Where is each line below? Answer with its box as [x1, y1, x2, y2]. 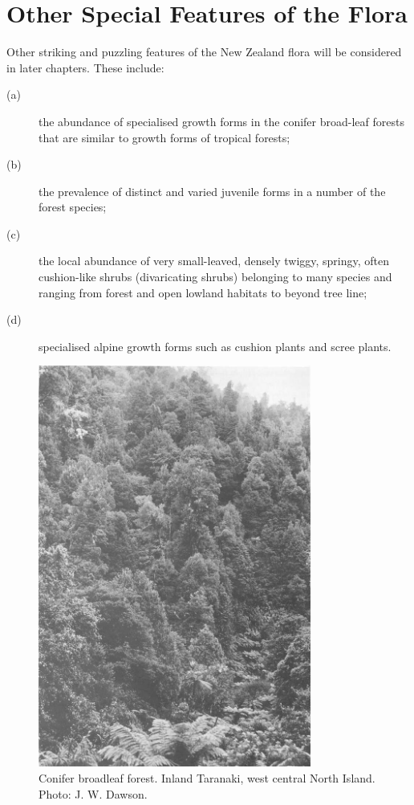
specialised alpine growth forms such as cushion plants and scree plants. [39, 337, 392, 354]
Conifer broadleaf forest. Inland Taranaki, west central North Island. [39, 770, 375, 787]
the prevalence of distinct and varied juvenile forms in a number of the [39, 182, 386, 199]
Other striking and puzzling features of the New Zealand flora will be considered [6, 43, 402, 60]
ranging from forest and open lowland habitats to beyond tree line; [39, 284, 367, 300]
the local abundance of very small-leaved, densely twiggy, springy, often [39, 252, 390, 269]
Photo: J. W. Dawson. [39, 785, 148, 802]
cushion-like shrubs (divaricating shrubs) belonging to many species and [39, 268, 392, 285]
